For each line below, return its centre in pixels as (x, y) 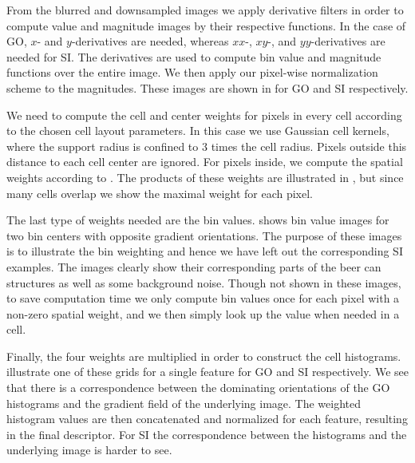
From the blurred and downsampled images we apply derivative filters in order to (205, 10)
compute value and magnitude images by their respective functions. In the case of (206, 25)
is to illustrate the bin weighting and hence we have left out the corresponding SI (205, 251)
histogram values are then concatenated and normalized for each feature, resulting (207, 419)
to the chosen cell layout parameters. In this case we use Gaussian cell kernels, (198, 131)
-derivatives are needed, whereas (150, 41)
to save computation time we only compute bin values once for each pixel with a (203, 298)
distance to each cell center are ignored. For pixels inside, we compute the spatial (205, 162)
